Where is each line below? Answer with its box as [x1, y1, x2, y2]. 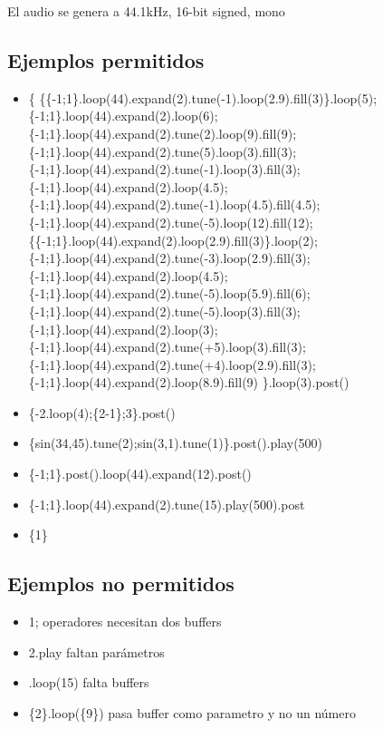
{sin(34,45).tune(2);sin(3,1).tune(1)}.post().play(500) [28, 433, 323, 452]
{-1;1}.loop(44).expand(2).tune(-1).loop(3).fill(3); [28, 160, 301, 179]
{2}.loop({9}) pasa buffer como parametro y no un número [28, 703, 356, 722]
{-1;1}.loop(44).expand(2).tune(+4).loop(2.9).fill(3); [28, 355, 316, 374]
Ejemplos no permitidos [7, 569, 235, 598]
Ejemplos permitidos [7, 45, 205, 73]
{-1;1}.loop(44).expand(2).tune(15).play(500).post [28, 494, 305, 513]
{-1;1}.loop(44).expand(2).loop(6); [28, 106, 218, 125]
